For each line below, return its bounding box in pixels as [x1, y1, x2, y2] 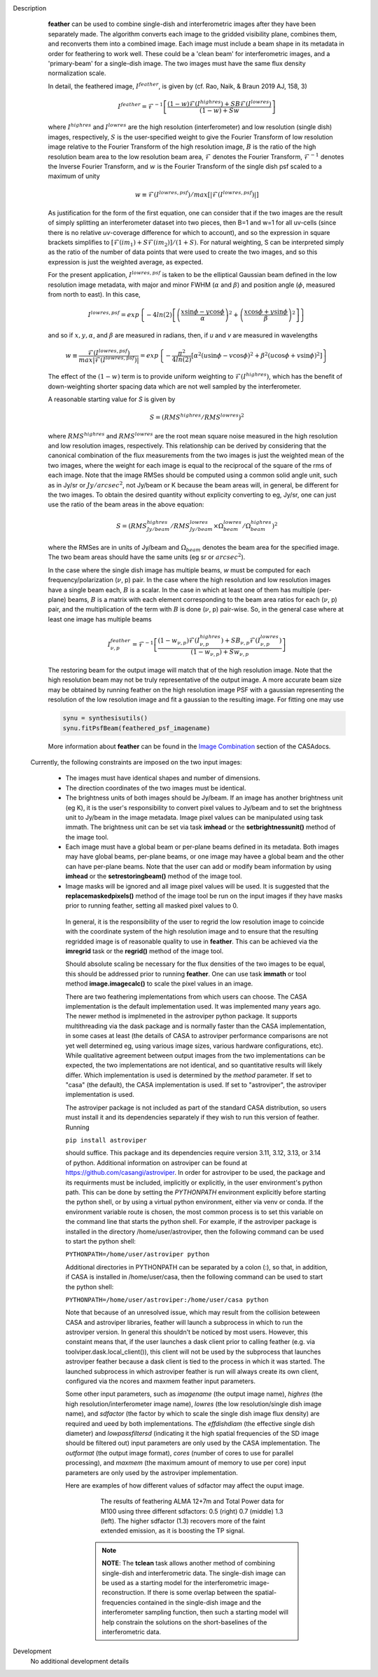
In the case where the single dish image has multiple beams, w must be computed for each [48, 565, 311, 574]
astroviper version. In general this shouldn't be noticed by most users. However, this [65, 1328, 308, 1336]
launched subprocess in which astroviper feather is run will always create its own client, [65, 1367, 319, 1375]
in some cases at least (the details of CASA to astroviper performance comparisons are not [65, 1032, 328, 1040]
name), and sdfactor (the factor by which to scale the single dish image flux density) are [65, 1410, 320, 1418]
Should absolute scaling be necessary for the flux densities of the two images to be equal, [65, 959, 325, 968]
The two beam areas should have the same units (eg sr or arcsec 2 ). [48, 552, 246, 561]
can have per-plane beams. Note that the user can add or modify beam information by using [65, 862, 332, 870]
